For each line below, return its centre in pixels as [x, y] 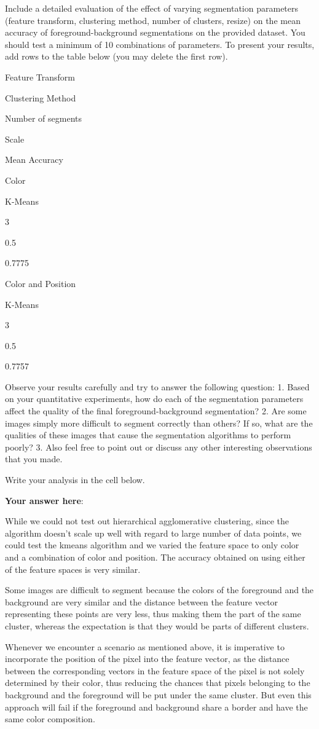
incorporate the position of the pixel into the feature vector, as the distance [147, 659]
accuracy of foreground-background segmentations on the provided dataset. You [155, 32]
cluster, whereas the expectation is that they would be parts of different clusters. [157, 625]
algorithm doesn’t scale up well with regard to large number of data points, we [153, 533]
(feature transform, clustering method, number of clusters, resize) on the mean [153, 20]
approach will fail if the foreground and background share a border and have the [156, 707]
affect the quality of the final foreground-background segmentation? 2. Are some [156, 411]
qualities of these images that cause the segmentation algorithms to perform [148, 435]
